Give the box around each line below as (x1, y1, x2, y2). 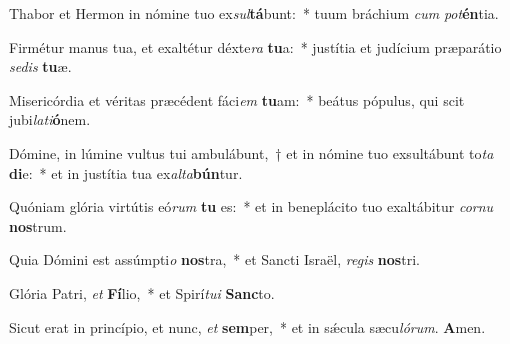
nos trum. (9, 215, 67, 236)
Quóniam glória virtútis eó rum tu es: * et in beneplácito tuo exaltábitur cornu (9, 196, 494, 217)
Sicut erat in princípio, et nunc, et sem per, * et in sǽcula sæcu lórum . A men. (9, 316, 486, 337)
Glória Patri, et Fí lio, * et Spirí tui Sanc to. (9, 282, 275, 303)
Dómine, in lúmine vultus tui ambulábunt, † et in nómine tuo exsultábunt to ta (9, 142, 494, 163)
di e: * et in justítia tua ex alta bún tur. (9, 162, 243, 183)
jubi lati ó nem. (9, 109, 91, 130)
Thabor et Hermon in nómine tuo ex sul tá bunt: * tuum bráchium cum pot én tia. (9, 3, 499, 23)
